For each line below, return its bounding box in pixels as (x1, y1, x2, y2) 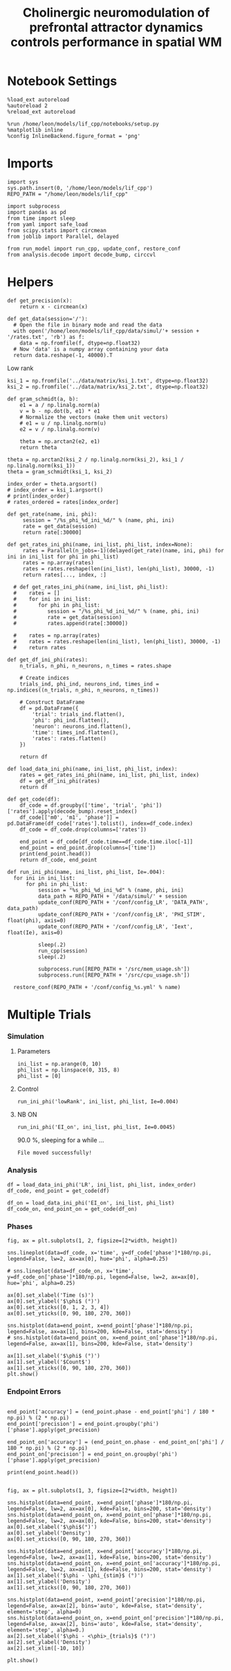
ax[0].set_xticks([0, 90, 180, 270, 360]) (7, 1536, 131, 1543)
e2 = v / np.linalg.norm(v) (19, 426, 100, 432)
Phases (7, 1221, 33, 1231)
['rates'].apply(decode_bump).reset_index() (7, 807, 138, 815)
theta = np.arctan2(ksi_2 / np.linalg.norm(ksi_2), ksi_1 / (7, 456, 185, 463)
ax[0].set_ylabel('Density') (7, 1530, 91, 1537)
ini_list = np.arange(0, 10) (17, 1060, 102, 1068)
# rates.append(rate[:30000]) (13, 620, 129, 627)
